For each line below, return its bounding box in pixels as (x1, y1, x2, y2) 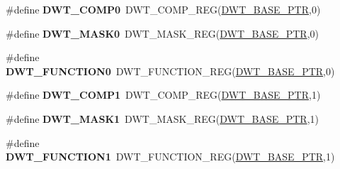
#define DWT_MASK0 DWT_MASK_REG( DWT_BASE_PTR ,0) (6, 26, 319, 40)
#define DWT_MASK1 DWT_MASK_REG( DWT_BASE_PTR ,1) (6, 111, 319, 126)
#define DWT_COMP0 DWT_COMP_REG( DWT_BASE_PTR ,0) (6, 2, 321, 16)
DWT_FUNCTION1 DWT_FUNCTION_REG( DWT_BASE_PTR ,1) (6, 149, 335, 164)
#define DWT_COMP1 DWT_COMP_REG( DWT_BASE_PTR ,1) (6, 87, 321, 102)
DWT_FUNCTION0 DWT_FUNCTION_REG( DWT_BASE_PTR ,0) (6, 63, 335, 78)
